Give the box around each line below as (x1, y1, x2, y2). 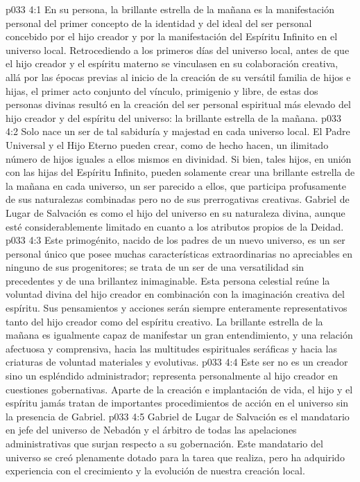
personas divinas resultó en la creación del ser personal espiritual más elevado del (6, 97, 351, 111)
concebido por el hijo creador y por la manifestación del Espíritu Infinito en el (6, 29, 338, 44)
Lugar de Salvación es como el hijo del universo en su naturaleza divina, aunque (6, 205, 345, 220)
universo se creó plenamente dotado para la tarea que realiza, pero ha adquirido (6, 449, 345, 464)
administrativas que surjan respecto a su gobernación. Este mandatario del (6, 436, 323, 450)
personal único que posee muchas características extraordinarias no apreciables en (6, 246, 353, 260)
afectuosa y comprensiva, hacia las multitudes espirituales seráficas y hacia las (6, 341, 337, 355)
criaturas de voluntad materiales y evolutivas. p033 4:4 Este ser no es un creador (6, 355, 348, 369)
